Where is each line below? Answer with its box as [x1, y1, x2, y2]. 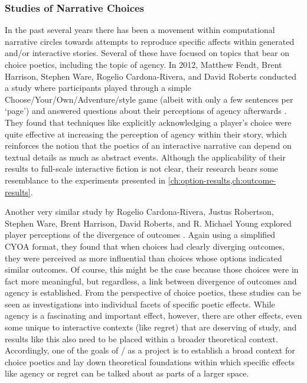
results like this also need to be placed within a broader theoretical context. [5, 332, 278, 345]
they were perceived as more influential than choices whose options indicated [5, 251, 282, 264]
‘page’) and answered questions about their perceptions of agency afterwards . [5, 104, 287, 117]
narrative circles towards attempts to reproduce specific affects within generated [5, 35, 295, 47]
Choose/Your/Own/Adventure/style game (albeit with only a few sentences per [5, 93, 293, 105]
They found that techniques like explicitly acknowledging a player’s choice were [5, 116, 292, 128]
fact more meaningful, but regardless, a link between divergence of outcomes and [5, 274, 297, 287]
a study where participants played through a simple [5, 81, 191, 94]
